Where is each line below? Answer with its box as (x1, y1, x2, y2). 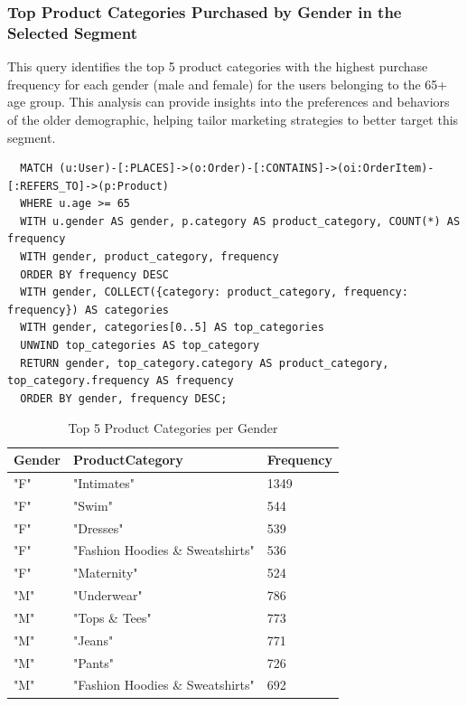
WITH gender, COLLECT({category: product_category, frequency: (20, 286, 408, 299)
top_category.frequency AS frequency (7, 374, 234, 388)
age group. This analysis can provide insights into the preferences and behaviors (7, 92, 450, 111)
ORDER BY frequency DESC (20, 268, 169, 281)
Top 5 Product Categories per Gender (68, 419, 278, 438)
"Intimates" (72, 473, 135, 492)
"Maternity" (72, 563, 138, 582)
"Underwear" (72, 586, 143, 605)
